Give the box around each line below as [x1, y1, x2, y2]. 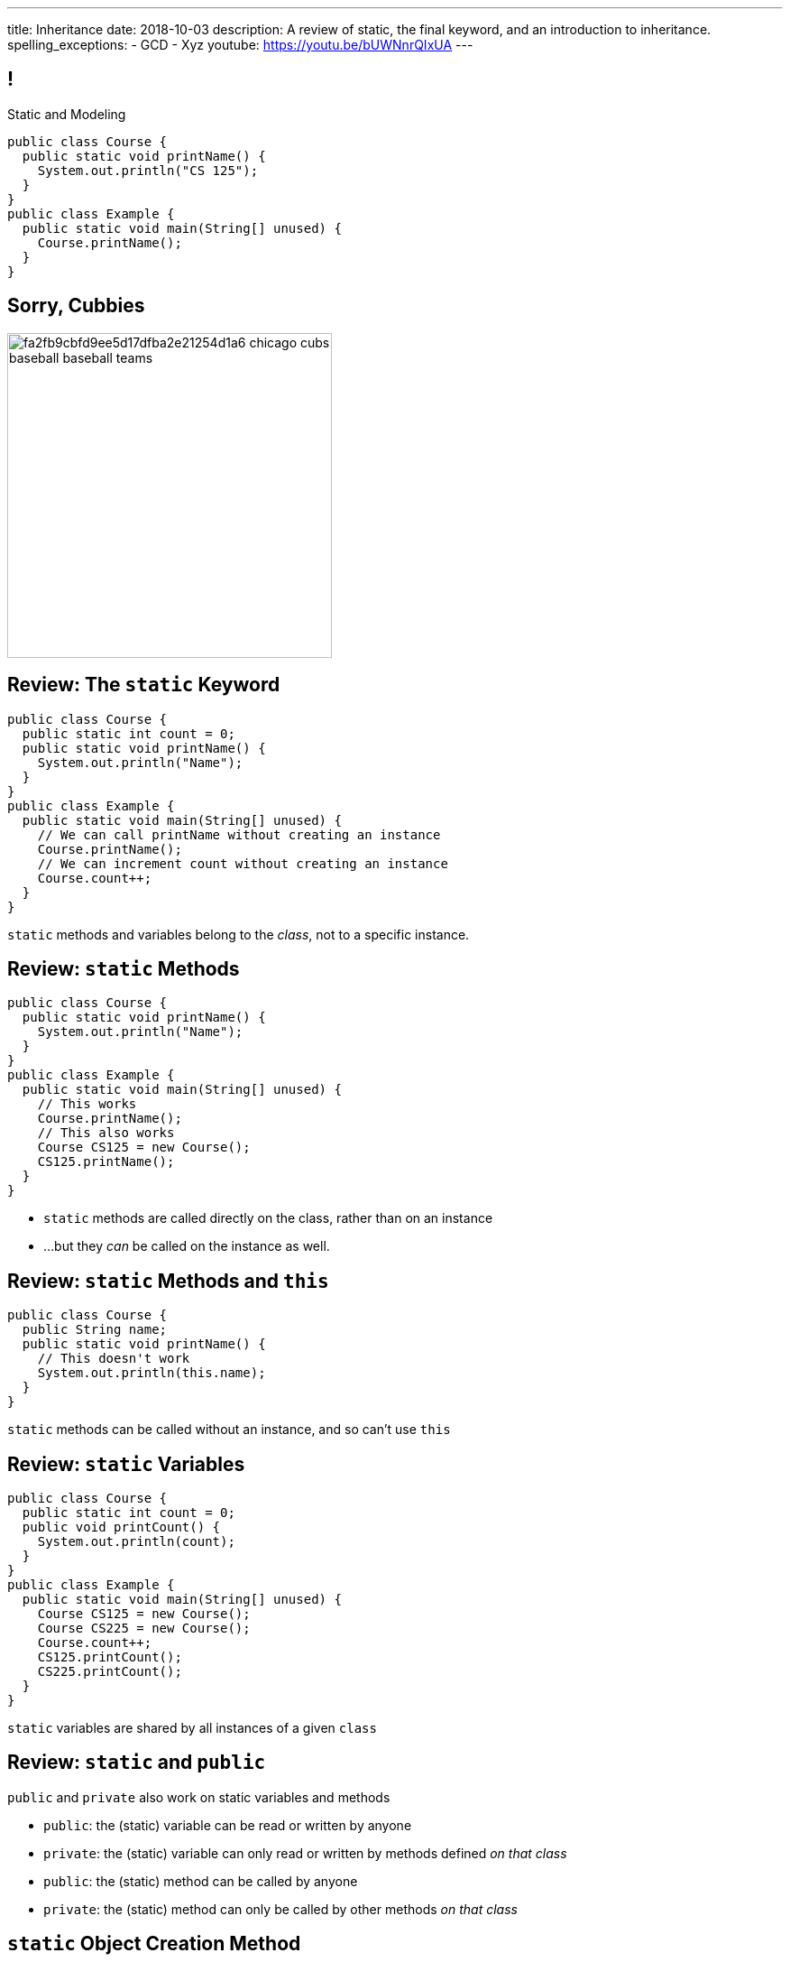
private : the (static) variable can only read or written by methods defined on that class [43, 1845, 567, 1861]
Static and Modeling [7, 106, 126, 122]
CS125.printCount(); [37, 1650, 182, 1665]
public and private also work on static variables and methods [7, 1789, 390, 1805]
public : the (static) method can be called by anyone [43, 1873, 358, 1889]
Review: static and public [7, 1751, 266, 1774]
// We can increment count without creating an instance [37, 856, 448, 871]
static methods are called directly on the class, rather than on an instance [43, 1210, 493, 1226]
